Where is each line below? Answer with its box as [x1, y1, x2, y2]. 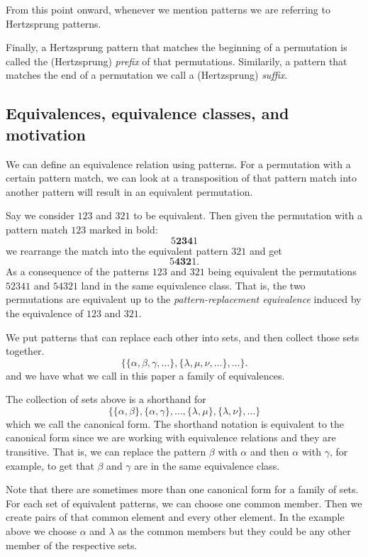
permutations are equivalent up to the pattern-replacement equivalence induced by [6, 292, 362, 307]
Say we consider [6, 208, 74, 223]
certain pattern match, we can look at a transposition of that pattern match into [6, 170, 357, 185]
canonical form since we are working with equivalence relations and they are [6, 430, 336, 445]
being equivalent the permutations [208, 264, 357, 279]
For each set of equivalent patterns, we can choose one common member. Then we [6, 495, 362, 510]
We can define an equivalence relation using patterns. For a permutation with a [6, 156, 351, 171]
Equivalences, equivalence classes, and [6, 102, 289, 124]
